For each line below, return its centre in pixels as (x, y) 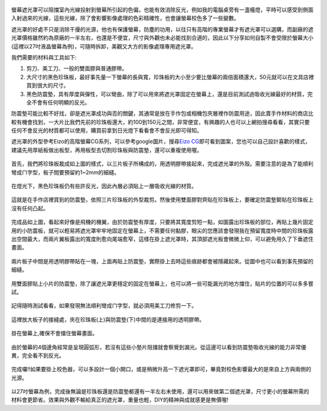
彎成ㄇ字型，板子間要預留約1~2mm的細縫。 (65, 172)
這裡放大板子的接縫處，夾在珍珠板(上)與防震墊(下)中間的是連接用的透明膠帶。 (108, 319)
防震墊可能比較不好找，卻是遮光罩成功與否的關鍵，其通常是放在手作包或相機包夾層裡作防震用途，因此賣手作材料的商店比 (162, 113)
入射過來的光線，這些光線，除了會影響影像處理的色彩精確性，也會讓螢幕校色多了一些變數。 (125, 18)
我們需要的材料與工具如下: (44, 57)
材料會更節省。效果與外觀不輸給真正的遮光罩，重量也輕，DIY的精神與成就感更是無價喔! (120, 400)
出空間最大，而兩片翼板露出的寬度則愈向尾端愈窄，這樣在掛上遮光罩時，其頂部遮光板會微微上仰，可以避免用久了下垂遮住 (162, 238)
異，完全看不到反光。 (38, 355)
